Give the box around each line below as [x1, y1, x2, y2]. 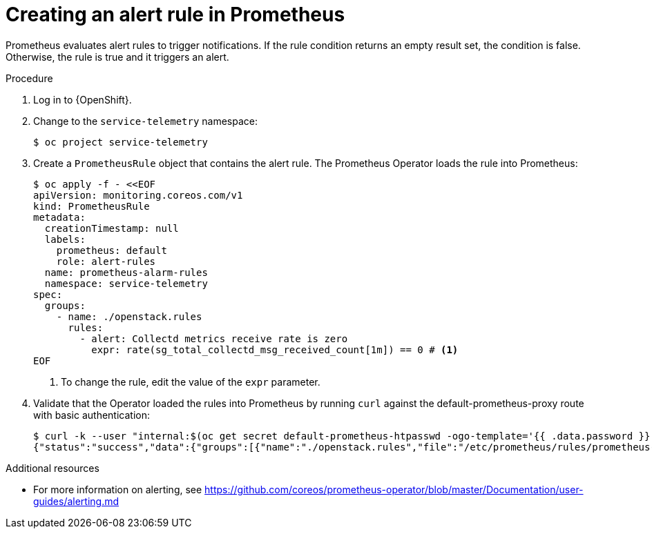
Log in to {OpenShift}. [33, 93, 132, 106]
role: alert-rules [56, 255, 156, 267]
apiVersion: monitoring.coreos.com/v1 [33, 189, 243, 201]
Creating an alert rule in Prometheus [6, 3, 345, 26]
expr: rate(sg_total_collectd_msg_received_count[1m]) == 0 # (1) [91, 344, 459, 355]
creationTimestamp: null [44, 222, 179, 234]
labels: [44, 233, 86, 245]
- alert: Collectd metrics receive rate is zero [79, 333, 348, 344]
